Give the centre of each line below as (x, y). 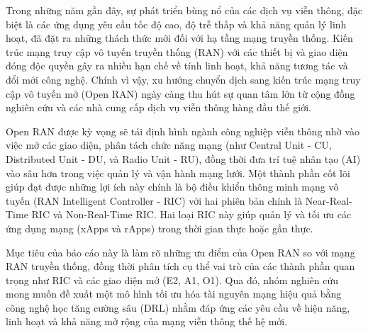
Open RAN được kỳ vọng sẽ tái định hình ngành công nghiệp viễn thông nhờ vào (183, 131)
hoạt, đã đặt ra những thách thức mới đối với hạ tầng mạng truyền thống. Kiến (179, 38)
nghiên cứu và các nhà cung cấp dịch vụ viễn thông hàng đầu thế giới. (158, 107)
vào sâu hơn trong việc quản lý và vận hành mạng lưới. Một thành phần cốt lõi (178, 173)
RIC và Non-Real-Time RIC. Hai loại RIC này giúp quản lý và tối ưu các (191, 214)
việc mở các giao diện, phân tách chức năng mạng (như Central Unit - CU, (169, 145)
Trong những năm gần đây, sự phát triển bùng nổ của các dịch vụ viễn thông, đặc (184, 10)
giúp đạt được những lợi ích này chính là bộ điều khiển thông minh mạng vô (172, 187)
